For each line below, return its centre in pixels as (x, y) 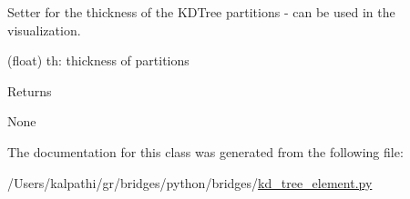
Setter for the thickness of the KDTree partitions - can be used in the (201, 12)
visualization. (44, 30)
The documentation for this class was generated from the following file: (205, 151)
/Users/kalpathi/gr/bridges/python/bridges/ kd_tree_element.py (190, 182)
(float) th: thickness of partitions (98, 60)
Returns (30, 90)
